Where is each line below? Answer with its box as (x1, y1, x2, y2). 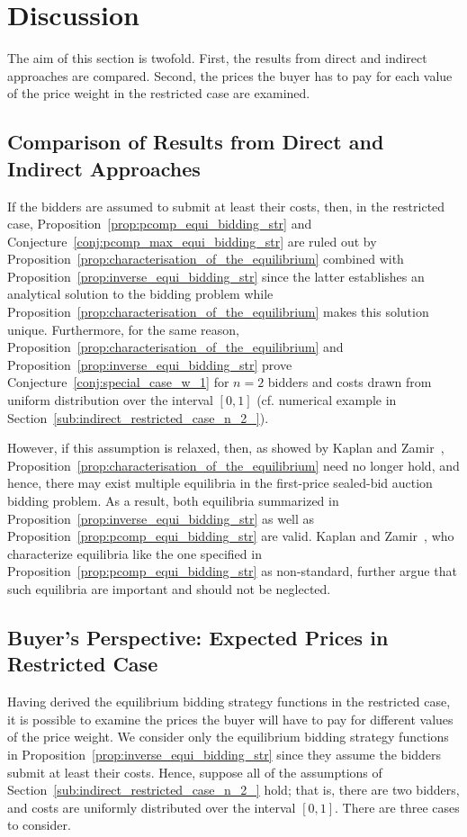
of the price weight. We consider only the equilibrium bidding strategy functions (7, 727, 449, 746)
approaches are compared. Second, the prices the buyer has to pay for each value (7, 66, 453, 85)
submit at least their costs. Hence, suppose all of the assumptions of (7, 762, 382, 781)
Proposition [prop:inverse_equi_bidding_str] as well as (7, 508, 315, 527)
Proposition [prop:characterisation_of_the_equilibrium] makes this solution (7, 302, 429, 321)
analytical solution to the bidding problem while (7, 284, 274, 303)
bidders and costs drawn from (267, 373, 432, 391)
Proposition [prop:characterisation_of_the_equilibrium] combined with (7, 249, 404, 268)
